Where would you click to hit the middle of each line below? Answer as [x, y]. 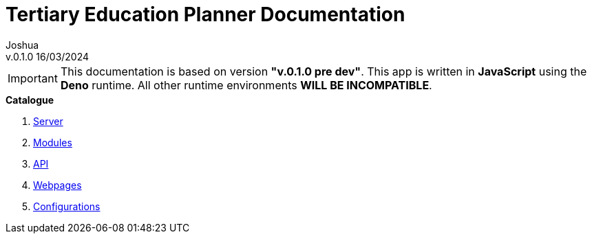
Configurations [67, 206]
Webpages [57, 185]
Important [33, 78]
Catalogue [30, 100]
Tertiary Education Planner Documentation [205, 14]
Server [48, 121]
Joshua [22, 45]
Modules [53, 142]
